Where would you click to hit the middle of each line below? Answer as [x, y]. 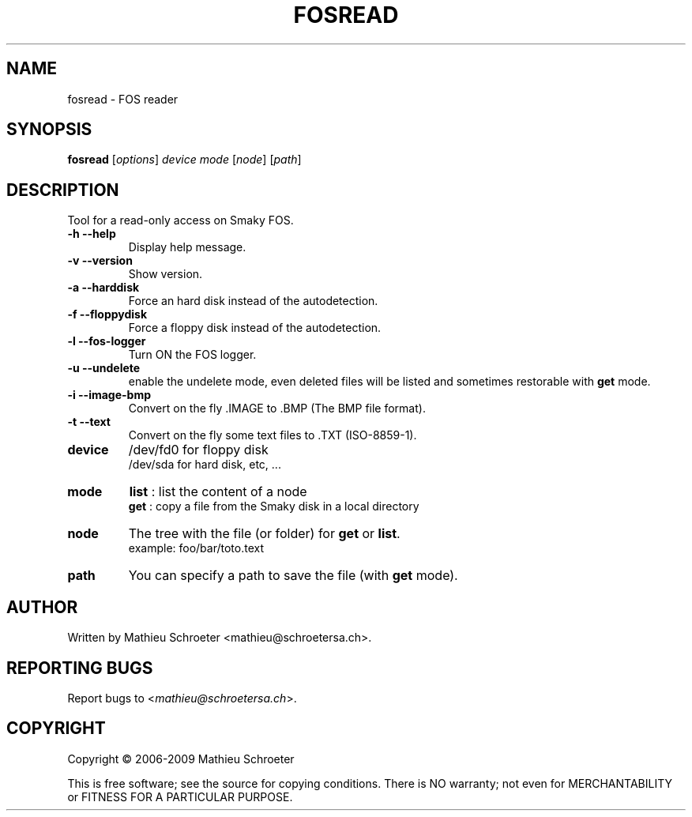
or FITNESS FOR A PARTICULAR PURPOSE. [180, 796]
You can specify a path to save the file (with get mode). [293, 576]
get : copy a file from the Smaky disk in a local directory [274, 506]
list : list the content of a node [218, 492]
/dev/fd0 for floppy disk [198, 450]
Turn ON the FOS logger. [192, 355]
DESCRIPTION [63, 190]
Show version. [165, 274]
